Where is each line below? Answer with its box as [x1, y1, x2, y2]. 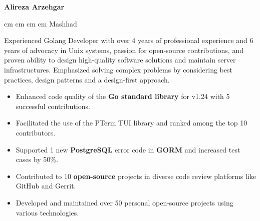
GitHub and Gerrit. [16, 180, 76, 191]
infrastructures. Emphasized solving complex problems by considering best [4, 64, 232, 74]
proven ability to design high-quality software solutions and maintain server [4, 54, 236, 65]
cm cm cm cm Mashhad [4, 18, 77, 28]
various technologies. [16, 207, 79, 217]
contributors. [16, 127, 56, 137]
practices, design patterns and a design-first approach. [4, 74, 170, 84]
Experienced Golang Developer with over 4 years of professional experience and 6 [4, 35, 253, 45]
